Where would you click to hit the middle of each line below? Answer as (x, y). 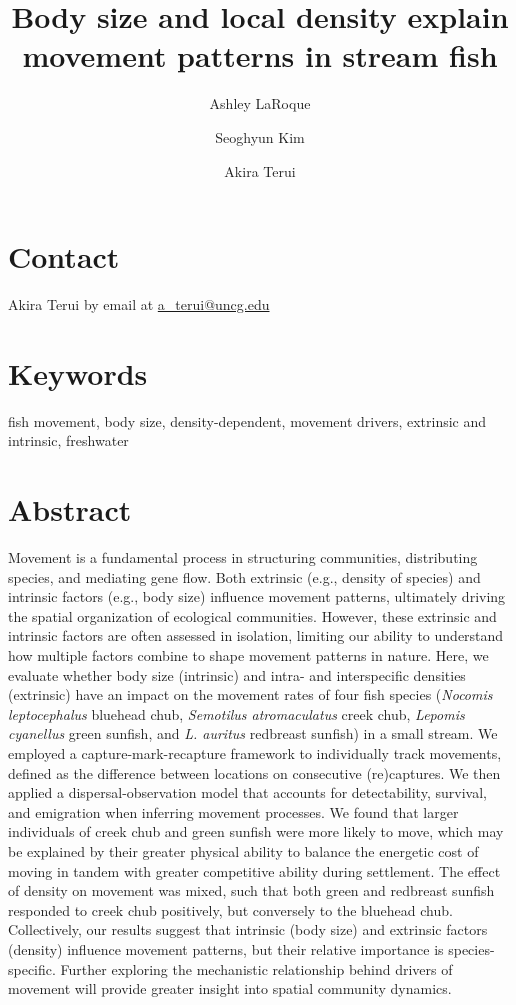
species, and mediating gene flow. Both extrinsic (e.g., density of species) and (244, 576)
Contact (64, 256)
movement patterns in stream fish (260, 55)
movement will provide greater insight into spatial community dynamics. (230, 988)
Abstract (70, 509)
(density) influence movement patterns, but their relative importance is (226, 948)
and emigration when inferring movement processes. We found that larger (233, 811)
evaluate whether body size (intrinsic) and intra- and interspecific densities (237, 674)
